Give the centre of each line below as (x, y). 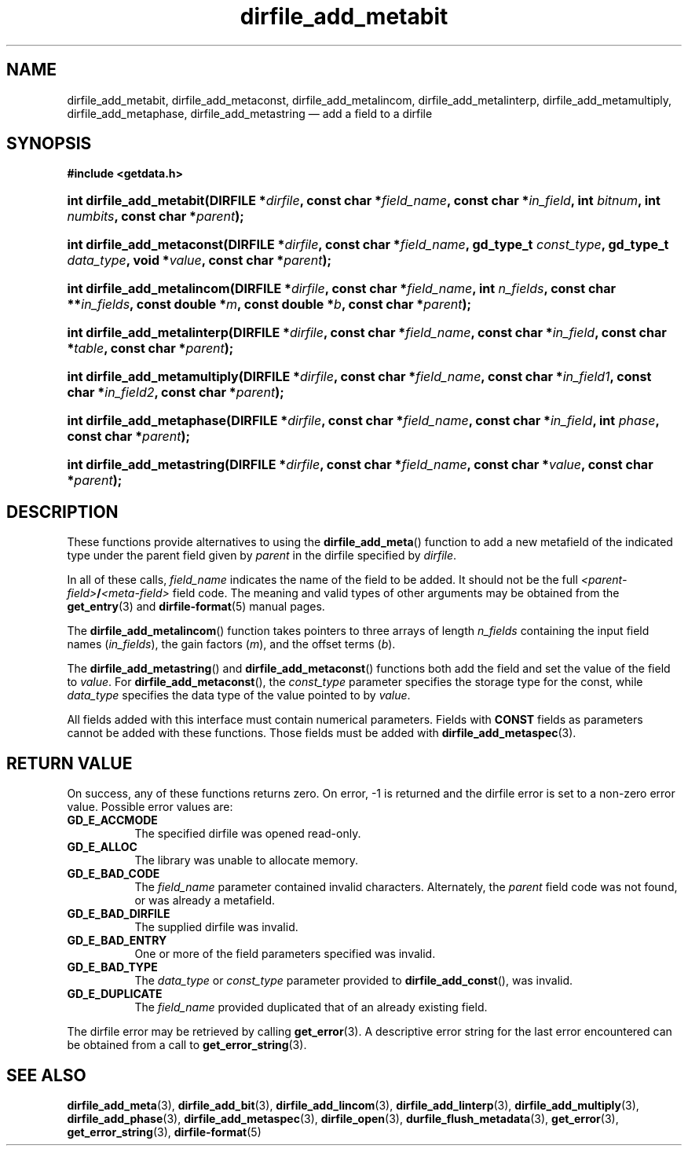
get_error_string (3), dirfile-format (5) (164, 1132)
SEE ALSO (46, 1075)
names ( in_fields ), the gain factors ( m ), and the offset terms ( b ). (231, 644)
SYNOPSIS (49, 144)
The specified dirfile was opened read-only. (248, 834)
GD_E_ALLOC (102, 847)
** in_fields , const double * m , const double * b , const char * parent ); (269, 305)
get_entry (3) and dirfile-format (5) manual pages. (196, 607)
